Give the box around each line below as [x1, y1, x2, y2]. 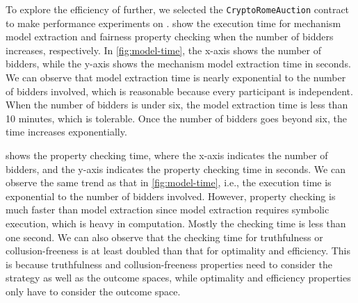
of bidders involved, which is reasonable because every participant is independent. [6, 83, 353, 98]
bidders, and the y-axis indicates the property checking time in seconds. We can [6, 161, 345, 176]
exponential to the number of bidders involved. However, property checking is [6, 188, 336, 203]
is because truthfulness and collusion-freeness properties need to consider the [6, 256, 332, 271]
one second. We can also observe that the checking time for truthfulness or [6, 229, 323, 244]
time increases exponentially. [6, 124, 127, 139]
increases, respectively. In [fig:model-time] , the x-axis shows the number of [6, 42, 322, 57]
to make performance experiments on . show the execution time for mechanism [6, 15, 341, 30]
